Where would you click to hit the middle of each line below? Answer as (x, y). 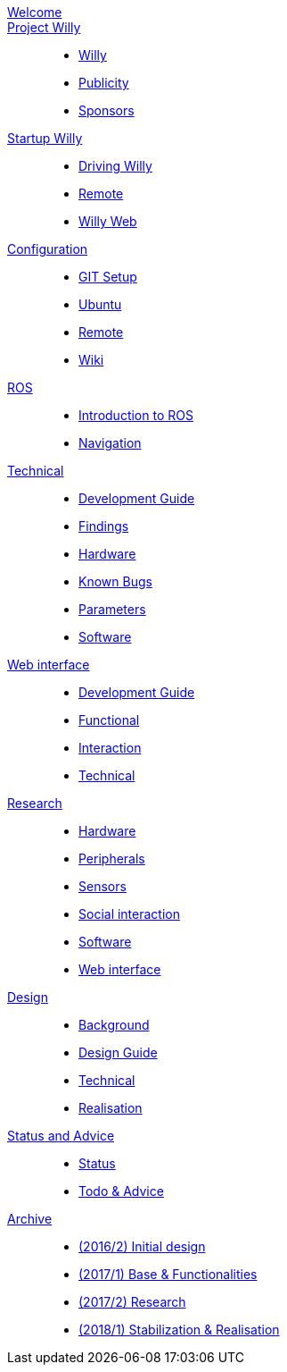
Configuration (48, 249)
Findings (104, 526)
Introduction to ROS (136, 415)
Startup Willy (45, 138)
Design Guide (118, 1052)
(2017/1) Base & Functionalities (168, 1274)
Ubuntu (100, 304)
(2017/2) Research (132, 1302)
